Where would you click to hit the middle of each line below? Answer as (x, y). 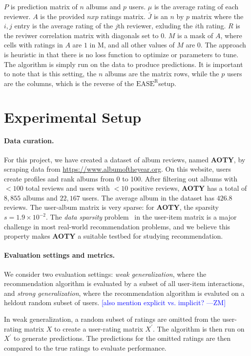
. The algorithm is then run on (199, 328)
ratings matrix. (123, 16)
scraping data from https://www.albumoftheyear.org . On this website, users (118, 169)
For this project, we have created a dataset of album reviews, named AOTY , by (125, 159)
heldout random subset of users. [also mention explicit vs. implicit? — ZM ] (115, 302)
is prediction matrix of (44, 6)
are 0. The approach (216, 45)
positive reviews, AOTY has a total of (188, 188)
